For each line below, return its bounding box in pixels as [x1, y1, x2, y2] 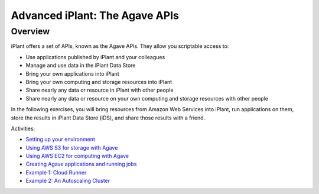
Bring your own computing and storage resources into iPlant [25, 78, 172, 85]
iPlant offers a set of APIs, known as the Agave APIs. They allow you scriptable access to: [11, 43, 229, 50]
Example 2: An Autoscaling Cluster [25, 177, 110, 185]
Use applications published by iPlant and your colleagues [25, 53, 165, 60]
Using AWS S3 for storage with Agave [25, 144, 118, 151]
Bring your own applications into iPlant [25, 70, 119, 77]
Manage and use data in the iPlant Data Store [25, 62, 136, 69]
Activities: [11, 125, 35, 132]
